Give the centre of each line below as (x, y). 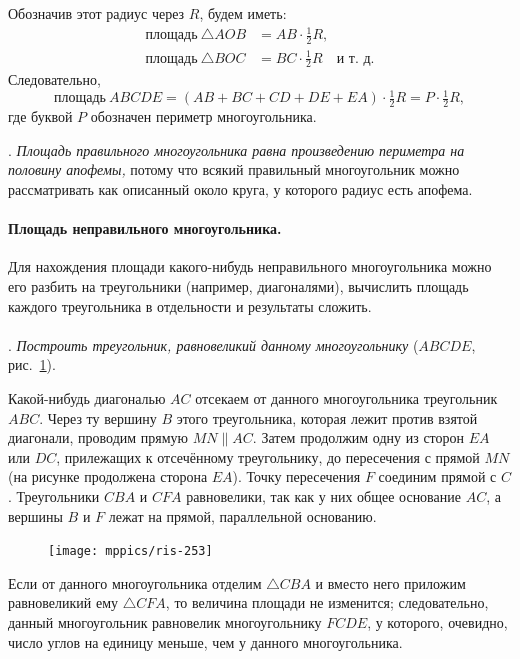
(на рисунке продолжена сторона (108, 476)
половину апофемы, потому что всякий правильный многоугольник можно (234, 169)
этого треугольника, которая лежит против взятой (327, 417)
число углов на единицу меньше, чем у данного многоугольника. (205, 641)
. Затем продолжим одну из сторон (358, 437)
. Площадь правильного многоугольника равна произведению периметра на (236, 149)
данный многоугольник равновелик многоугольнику (165, 622)
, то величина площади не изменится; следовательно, (327, 602)
